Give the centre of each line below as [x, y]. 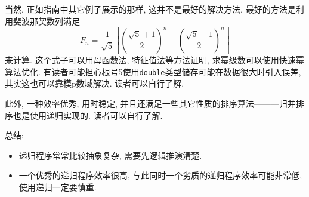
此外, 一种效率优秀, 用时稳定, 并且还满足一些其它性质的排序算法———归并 [150, 104]
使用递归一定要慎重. [58, 187]
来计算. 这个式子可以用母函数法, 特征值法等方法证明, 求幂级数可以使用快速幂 [154, 60]
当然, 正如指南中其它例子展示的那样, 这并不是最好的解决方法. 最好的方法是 [150, 9]
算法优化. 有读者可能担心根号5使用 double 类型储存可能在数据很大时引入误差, [153, 71]
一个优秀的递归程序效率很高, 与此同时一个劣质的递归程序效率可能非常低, [160, 175]
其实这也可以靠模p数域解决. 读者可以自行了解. [95, 83]
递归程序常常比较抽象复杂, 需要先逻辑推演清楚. [110, 155]
